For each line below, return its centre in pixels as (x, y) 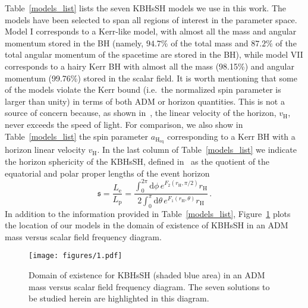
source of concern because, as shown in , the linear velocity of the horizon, (141, 113)
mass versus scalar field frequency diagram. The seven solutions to (149, 286)
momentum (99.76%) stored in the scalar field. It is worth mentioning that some (151, 78)
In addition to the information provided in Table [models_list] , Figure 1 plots (148, 213)
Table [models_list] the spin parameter (77, 136)
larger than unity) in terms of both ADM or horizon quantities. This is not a (145, 101)
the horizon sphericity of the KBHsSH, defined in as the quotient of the (137, 161)
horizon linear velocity (45, 150)
